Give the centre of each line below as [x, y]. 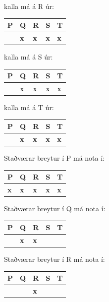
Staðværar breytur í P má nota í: [54, 158]
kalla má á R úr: [29, 6]
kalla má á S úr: [28, 57]
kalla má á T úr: [29, 107]
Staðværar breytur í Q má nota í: [55, 209]
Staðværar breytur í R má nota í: [54, 259]
